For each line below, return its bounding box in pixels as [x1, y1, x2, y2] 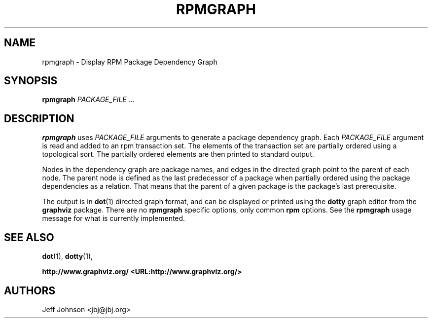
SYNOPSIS [4, 74, 58, 87]
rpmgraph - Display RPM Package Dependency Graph [42, 57, 217, 66]
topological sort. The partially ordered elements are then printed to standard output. [42, 150, 314, 159]
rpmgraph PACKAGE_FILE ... [42, 95, 135, 104]
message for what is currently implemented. [42, 214, 185, 223]
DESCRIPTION [4, 112, 74, 125]
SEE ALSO [4, 231, 54, 244]
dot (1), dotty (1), [42, 252, 93, 261]
